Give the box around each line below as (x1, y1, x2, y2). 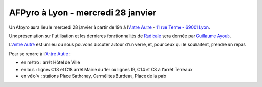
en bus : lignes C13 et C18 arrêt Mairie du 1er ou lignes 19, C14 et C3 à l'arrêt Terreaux (21, 66, 193, 72)
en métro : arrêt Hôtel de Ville (21, 59, 80, 65)
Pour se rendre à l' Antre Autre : (9, 51, 71, 57)
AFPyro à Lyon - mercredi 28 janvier (9, 7, 157, 18)
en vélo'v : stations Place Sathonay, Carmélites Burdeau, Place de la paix (21, 73, 167, 79)
